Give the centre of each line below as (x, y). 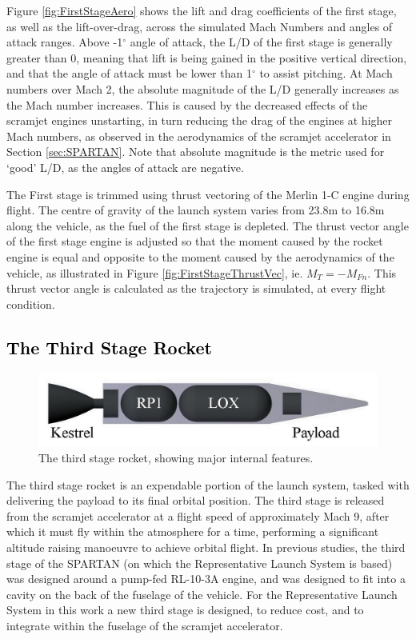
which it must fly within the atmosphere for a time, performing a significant (193, 531)
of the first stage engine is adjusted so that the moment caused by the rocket (195, 241)
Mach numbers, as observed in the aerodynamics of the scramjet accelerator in (199, 136)
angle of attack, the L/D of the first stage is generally (261, 42)
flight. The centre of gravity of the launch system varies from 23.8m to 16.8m (196, 210)
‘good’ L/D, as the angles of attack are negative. (125, 167)
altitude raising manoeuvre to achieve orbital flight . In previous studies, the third (206, 547)
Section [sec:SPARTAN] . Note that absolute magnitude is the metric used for (196, 152)
